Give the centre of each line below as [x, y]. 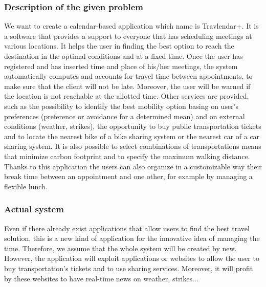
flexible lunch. [26, 186]
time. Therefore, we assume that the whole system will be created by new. [120, 248]
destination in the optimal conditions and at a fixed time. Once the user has [124, 56]
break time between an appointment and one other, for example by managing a [128, 176]
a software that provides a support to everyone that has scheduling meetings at [128, 36]
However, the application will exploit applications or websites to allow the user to [132, 258]
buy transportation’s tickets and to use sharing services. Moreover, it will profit [129, 268]
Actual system [34, 209]
